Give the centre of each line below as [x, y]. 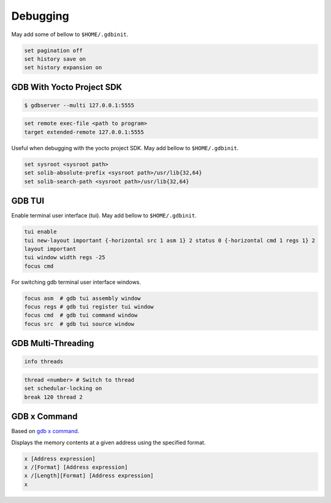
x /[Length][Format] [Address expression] [89, 476]
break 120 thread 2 [53, 397]
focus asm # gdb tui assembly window [82, 298]
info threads [44, 362]
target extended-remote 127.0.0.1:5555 [84, 132]
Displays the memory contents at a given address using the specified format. [108, 442]
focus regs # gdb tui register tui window [89, 307]
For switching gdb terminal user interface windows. [76, 282]
